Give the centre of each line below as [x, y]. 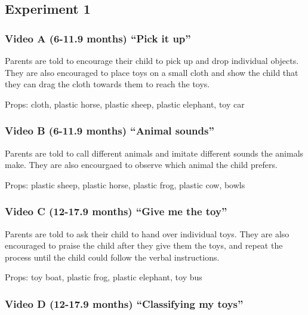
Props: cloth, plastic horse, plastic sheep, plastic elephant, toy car [125, 104]
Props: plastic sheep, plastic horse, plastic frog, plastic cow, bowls [125, 184]
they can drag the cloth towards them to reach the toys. [107, 84]
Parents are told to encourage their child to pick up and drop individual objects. [152, 60]
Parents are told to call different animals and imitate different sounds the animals [154, 153]
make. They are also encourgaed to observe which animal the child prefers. [141, 165]
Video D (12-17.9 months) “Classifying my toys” [124, 303]
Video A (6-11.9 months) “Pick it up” [98, 38]
